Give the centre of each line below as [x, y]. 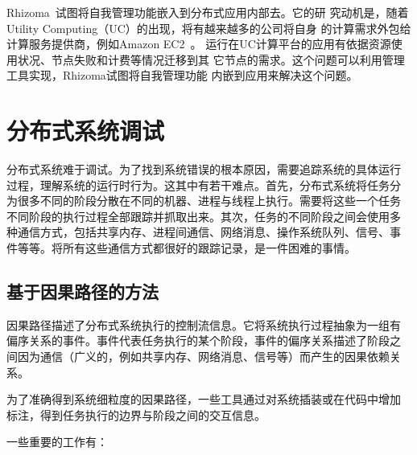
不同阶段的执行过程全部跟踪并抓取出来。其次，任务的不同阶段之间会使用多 [204, 216]
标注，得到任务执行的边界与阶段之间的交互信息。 [136, 414]
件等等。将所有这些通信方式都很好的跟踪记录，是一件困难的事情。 [181, 248]
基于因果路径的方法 [83, 291]
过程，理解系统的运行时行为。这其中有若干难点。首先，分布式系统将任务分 [204, 184]
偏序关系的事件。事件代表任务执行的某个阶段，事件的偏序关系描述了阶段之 [204, 340]
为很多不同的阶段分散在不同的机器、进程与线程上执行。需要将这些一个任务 [204, 201]
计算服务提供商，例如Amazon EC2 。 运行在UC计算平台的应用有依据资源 [199, 44]
